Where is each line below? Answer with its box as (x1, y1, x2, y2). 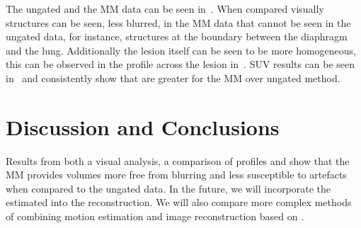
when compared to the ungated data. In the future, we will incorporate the (6, 181, 331, 195)
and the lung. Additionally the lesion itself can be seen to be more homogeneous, (6, 42, 357, 57)
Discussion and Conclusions (6, 112, 280, 141)
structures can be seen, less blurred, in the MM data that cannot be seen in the (6, 15, 351, 30)
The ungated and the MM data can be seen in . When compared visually (6, 1, 324, 16)
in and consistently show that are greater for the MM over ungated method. (6, 70, 340, 85)
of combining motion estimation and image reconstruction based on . (6, 209, 304, 224)
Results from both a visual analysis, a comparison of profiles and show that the (6, 153, 350, 168)
